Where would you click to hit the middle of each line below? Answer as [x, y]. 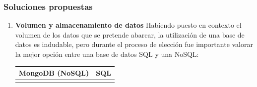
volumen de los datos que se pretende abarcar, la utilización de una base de [130, 34]
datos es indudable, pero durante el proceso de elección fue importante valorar [134, 44]
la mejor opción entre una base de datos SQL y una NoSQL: [107, 54]
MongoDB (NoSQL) [54, 73]
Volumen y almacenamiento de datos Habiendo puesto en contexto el [128, 25]
